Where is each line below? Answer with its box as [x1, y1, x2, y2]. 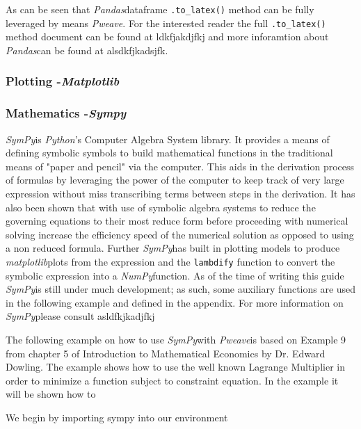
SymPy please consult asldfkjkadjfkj [6, 309, 155, 323]
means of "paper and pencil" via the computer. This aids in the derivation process [6, 159, 355, 173]
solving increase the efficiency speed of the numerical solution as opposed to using [6, 227, 354, 241]
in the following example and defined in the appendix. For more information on [6, 295, 344, 309]
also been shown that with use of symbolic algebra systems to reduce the [6, 200, 316, 214]
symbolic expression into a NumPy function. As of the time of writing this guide [6, 268, 344, 282]
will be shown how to [6, 387, 96, 401]
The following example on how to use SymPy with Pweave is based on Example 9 [6, 332, 346, 346]
